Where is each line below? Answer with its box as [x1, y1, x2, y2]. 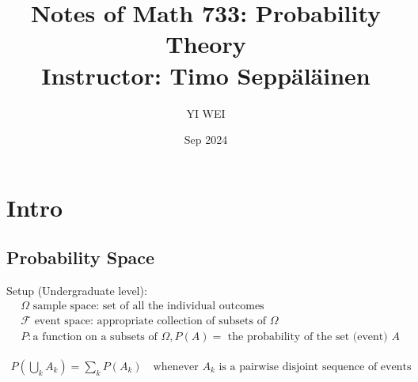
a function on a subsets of [32, 331, 158, 342]
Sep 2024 [184, 131, 228, 148]
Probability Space [6, 245, 155, 270]
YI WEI [186, 104, 226, 121]
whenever [153, 361, 199, 373]
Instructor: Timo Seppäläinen [41, 59, 370, 91]
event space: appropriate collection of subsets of [34, 315, 266, 327]
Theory [165, 28, 246, 60]
